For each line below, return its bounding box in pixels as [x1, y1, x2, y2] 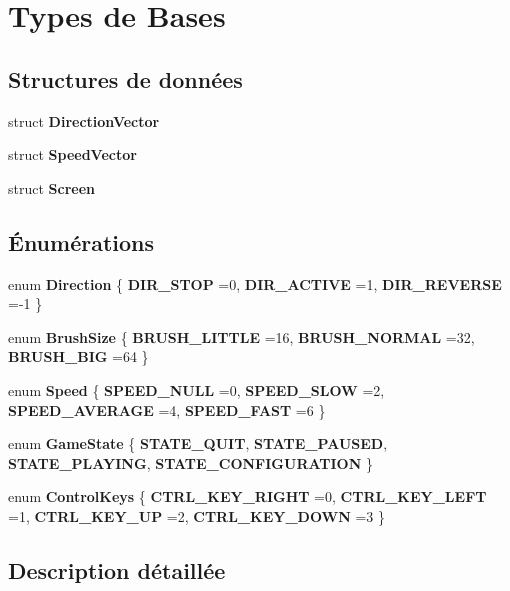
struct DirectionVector [8, 110, 160, 131]
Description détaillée [8, 554, 226, 585]
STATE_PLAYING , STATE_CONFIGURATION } [8, 452, 373, 473]
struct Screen [8, 177, 96, 198]
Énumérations [8, 226, 155, 257]
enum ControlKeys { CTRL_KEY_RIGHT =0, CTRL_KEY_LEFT [8, 486, 487, 507]
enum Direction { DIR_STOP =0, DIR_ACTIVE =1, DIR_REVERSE [8, 273, 502, 294]
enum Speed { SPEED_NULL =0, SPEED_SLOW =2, [8, 379, 385, 400]
